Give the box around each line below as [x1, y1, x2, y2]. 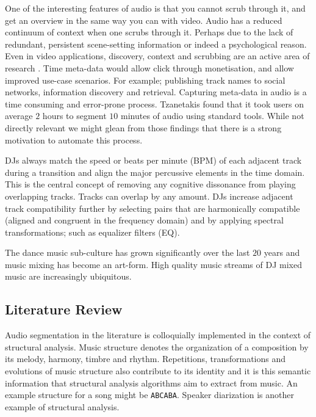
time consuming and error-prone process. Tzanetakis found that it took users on [5, 97, 304, 110]
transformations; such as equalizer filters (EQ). [5, 225, 180, 238]
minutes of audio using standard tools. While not [120, 109, 304, 122]
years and [264, 246, 300, 259]
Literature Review [5, 300, 123, 319]
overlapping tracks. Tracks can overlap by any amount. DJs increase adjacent [5, 189, 293, 202]
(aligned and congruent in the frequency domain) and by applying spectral [5, 214, 284, 227]
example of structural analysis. [5, 400, 120, 413]
